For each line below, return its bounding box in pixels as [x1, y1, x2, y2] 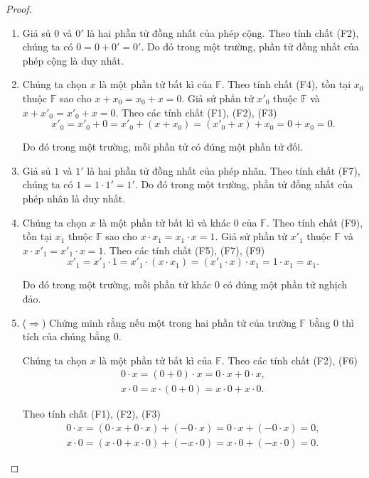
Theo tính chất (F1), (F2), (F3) [22, 406, 161, 421]
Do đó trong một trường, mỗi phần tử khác [22, 277, 212, 292]
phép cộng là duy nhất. [22, 53, 124, 67]
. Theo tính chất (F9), [266, 214, 363, 229]
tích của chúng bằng [22, 329, 111, 344]
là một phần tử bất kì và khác [99, 214, 231, 229]
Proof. [6, 1, 32, 16]
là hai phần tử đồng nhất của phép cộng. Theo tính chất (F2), [87, 25, 359, 40]
